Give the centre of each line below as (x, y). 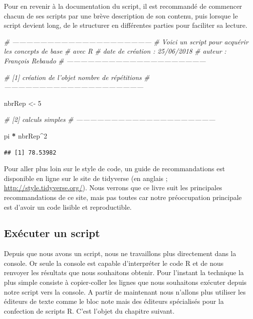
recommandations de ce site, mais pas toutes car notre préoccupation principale (123, 197)
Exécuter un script (52, 233)
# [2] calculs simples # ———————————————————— (110, 119)
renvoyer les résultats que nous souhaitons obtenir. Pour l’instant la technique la (124, 272)
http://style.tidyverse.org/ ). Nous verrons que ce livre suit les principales (113, 188)
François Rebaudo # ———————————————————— (105, 60)
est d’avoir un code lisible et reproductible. (68, 207)
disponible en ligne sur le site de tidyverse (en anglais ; (86, 178)
